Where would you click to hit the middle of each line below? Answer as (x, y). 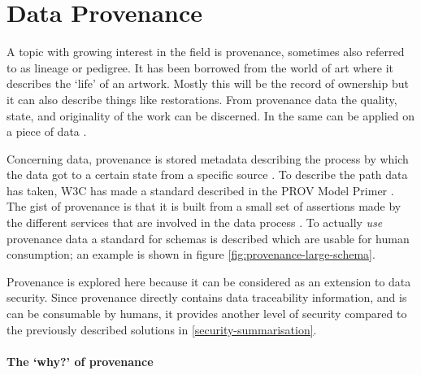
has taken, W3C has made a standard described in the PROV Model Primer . (200, 190)
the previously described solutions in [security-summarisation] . (162, 329)
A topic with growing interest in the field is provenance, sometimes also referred (206, 52)
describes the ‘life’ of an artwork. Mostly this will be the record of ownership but (208, 83)
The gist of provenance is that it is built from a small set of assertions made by (204, 206)
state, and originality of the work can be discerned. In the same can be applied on (211, 115)
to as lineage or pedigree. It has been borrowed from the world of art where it (200, 67)
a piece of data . (47, 131)
